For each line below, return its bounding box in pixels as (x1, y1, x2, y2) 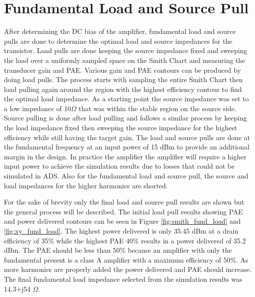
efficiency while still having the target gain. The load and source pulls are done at (4, 132, 250, 142)
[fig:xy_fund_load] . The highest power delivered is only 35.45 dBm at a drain (4, 226, 239, 236)
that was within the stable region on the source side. (78, 103, 237, 113)
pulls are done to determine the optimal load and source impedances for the (4, 35, 232, 46)
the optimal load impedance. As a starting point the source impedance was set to (4, 93, 249, 104)
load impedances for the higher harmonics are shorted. (4, 180, 168, 190)
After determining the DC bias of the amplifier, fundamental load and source (4, 26, 236, 36)
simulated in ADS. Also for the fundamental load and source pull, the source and (4, 171, 249, 181)
